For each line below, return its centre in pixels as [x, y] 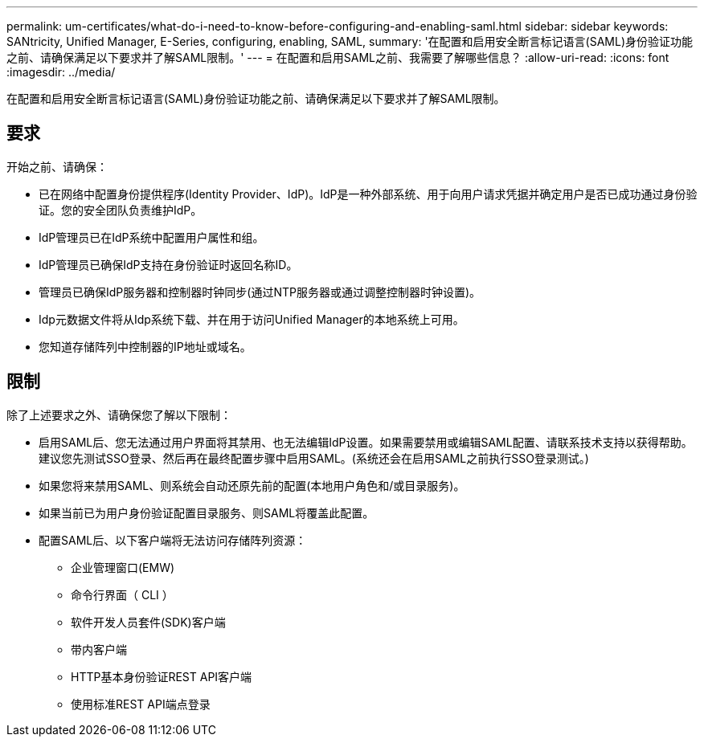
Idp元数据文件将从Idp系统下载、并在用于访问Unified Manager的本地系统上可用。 [252, 319]
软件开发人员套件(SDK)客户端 [148, 622]
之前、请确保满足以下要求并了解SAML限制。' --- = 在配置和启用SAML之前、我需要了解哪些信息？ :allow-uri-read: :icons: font [338, 57]
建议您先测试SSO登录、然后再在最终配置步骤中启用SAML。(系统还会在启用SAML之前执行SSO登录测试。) [314, 458]
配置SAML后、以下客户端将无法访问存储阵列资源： [173, 540]
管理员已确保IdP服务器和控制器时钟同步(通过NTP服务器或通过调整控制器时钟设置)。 [260, 292]
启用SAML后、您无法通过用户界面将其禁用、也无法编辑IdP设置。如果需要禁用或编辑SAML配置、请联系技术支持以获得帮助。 [366, 442]
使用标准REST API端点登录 [141, 704]
